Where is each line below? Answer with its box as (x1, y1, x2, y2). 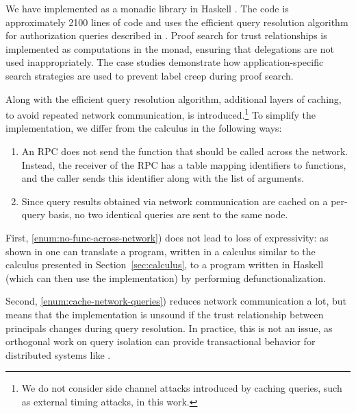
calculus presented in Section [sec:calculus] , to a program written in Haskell (5, 257, 324, 272)
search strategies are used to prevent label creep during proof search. (5, 68, 294, 82)
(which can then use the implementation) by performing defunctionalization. (5, 270, 327, 285)
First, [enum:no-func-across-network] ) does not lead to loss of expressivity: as (5, 230, 329, 244)
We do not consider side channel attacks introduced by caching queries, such (21, 381, 342, 395)
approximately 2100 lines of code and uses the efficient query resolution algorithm (5, 14, 348, 29)
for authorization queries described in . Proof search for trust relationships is (5, 28, 327, 43)
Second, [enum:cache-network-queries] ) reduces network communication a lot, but (5, 294, 347, 308)
